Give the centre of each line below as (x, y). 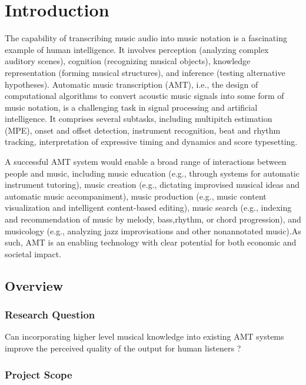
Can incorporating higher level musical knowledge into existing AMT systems (144, 336)
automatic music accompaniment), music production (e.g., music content (136, 196)
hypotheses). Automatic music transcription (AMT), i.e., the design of (132, 84)
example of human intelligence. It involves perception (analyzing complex (137, 49)
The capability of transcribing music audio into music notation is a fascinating (146, 38)
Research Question (50, 315)
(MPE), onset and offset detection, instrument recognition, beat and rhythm (143, 130)
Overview (34, 285)
